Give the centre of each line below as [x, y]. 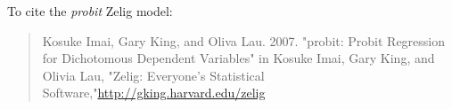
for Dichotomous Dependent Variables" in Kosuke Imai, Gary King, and [238, 58]
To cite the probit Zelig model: [90, 11]
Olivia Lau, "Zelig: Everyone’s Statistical [153, 75]
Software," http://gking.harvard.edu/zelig [154, 93]
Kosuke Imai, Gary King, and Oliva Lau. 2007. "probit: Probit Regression [244, 40]
